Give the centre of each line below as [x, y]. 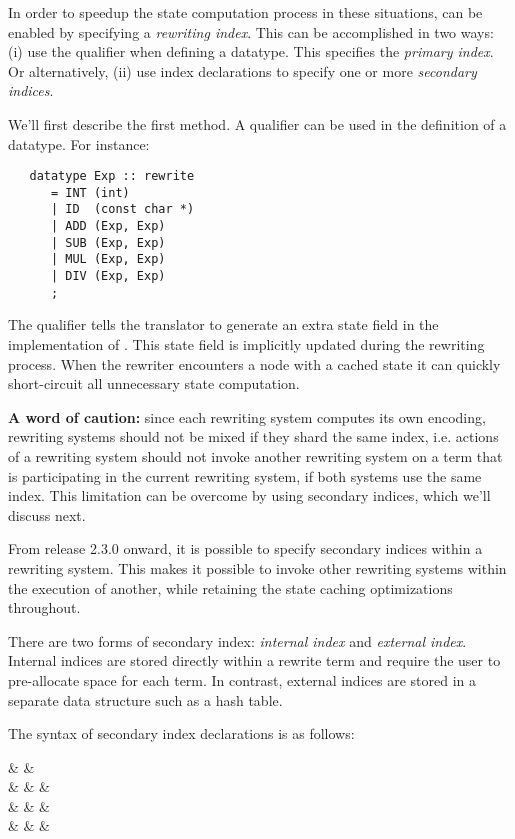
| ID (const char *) [122, 209]
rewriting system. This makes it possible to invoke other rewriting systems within [257, 567]
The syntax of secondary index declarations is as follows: [181, 733]
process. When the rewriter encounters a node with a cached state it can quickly [254, 363]
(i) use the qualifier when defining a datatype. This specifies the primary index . [251, 51]
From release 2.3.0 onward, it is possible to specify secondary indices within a [245, 548]
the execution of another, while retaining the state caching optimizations [230, 587]
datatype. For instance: [79, 143]
